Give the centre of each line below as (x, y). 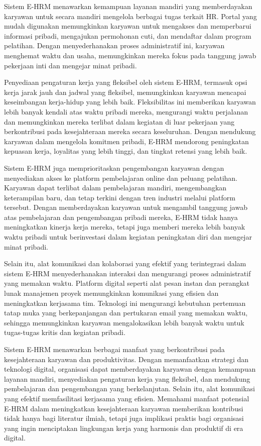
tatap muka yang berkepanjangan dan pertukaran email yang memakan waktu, (126, 313)
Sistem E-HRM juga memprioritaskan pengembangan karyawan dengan (114, 168)
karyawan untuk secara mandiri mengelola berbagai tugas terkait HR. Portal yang (130, 16)
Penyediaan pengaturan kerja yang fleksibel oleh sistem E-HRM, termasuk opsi (126, 82)
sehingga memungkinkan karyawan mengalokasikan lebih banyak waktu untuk (124, 322)
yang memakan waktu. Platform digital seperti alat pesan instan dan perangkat (127, 283)
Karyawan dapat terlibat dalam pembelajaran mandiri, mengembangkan (115, 188)
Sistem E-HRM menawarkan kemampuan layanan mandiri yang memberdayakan (128, 6)
